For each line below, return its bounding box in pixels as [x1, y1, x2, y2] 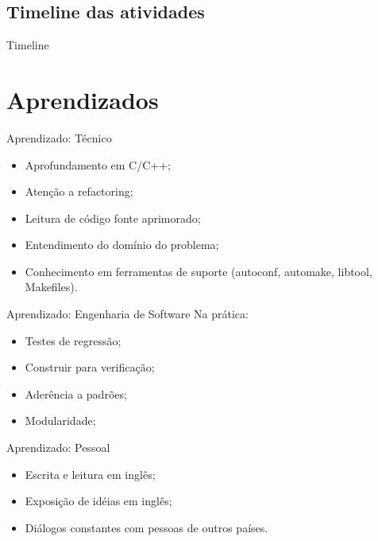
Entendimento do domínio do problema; [25, 236, 219, 253]
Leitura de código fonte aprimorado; [25, 209, 201, 226]
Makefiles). [25, 278, 78, 295]
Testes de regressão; [25, 332, 121, 348]
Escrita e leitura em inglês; [25, 465, 156, 482]
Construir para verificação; [25, 359, 155, 376]
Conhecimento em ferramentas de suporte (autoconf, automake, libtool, [25, 263, 372, 279]
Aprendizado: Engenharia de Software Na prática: [6, 306, 249, 322]
